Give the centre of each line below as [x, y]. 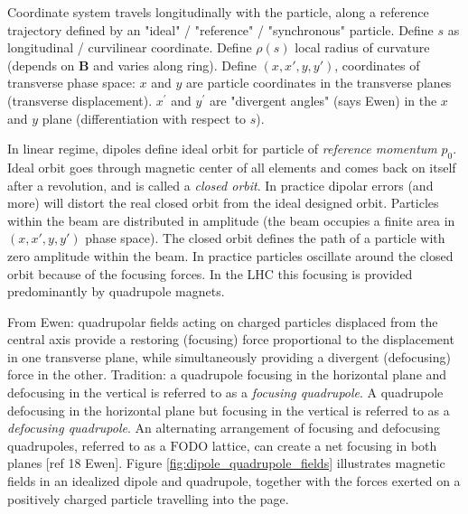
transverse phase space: [71, 83]
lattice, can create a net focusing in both [324, 445]
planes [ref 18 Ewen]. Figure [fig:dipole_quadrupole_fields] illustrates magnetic [226, 463]
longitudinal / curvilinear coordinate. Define [130, 47]
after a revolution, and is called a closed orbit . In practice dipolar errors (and [220, 185]
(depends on [41, 65]
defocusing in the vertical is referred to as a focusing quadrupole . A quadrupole [225, 393]
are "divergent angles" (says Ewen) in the [323, 100]
